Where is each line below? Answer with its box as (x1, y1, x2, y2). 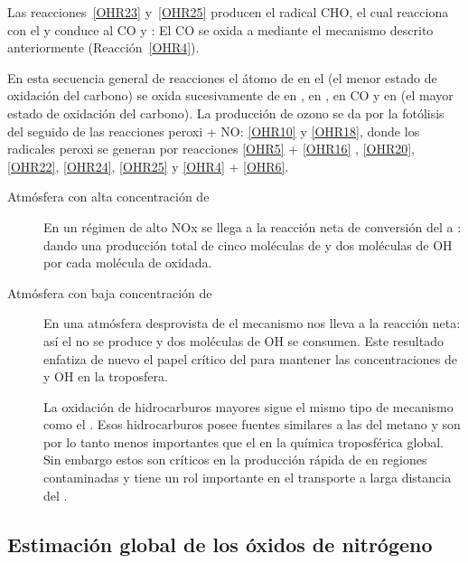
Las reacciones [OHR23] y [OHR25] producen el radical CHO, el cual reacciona (7, 3, 449, 21)
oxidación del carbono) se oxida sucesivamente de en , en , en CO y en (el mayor (7, 86, 454, 105)
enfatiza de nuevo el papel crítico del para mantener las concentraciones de (43, 349, 457, 368)
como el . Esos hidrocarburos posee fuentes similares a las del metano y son (43, 415, 461, 434)
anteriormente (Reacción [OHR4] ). (7, 38, 200, 57)
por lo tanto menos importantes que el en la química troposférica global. (43, 432, 444, 451)
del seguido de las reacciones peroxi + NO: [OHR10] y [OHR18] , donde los (7, 121, 420, 140)
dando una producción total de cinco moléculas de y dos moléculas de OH (43, 235, 453, 254)
